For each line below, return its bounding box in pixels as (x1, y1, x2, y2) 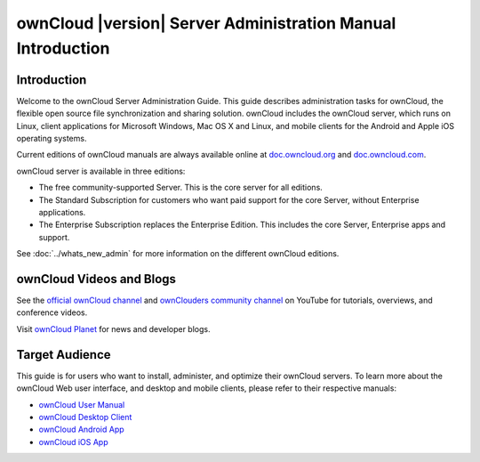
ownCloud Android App (38, 424, 124, 435)
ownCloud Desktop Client (38, 411, 132, 422)
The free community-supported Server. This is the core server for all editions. (38, 182, 324, 193)
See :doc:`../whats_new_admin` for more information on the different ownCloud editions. (16, 248, 340, 259)
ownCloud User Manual (38, 399, 125, 409)
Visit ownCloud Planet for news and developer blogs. (16, 323, 211, 334)
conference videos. (16, 307, 88, 318)
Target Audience (16, 347, 111, 362)
